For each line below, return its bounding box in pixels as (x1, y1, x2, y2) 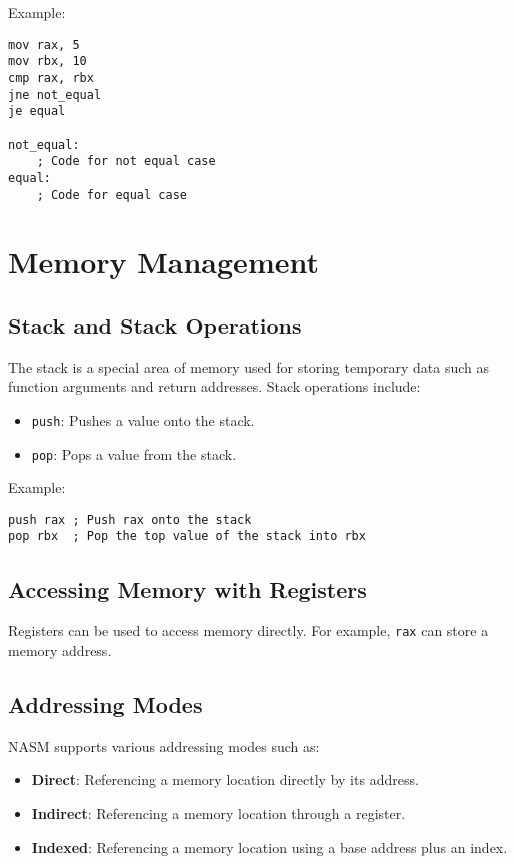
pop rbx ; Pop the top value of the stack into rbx (8, 529, 366, 544)
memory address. (8, 640, 112, 660)
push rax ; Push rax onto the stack (8, 512, 252, 527)
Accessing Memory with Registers (8, 573, 367, 604)
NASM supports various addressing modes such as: (8, 735, 320, 756)
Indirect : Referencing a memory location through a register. (31, 802, 406, 823)
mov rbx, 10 (8, 54, 87, 69)
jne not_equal (8, 87, 102, 102)
